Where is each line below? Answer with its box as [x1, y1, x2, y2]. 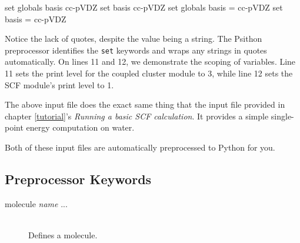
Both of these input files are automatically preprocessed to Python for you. [5, 141, 275, 153]
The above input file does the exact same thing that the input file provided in [5, 98, 285, 111]
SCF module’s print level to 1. [5, 78, 114, 91]
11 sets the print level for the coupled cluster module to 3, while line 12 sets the [5, 67, 293, 79]
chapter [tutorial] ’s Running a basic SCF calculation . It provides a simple [5, 109, 269, 122]
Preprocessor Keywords [5, 169, 152, 188]
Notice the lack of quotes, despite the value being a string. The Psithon [5, 32, 262, 45]
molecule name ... [5, 197, 68, 209]
